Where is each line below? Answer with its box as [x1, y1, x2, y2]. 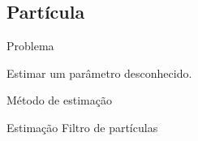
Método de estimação [6, 92, 112, 109]
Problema [6, 37, 54, 54]
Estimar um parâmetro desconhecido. [6, 64, 192, 81]
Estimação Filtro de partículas [6, 118, 158, 135]
